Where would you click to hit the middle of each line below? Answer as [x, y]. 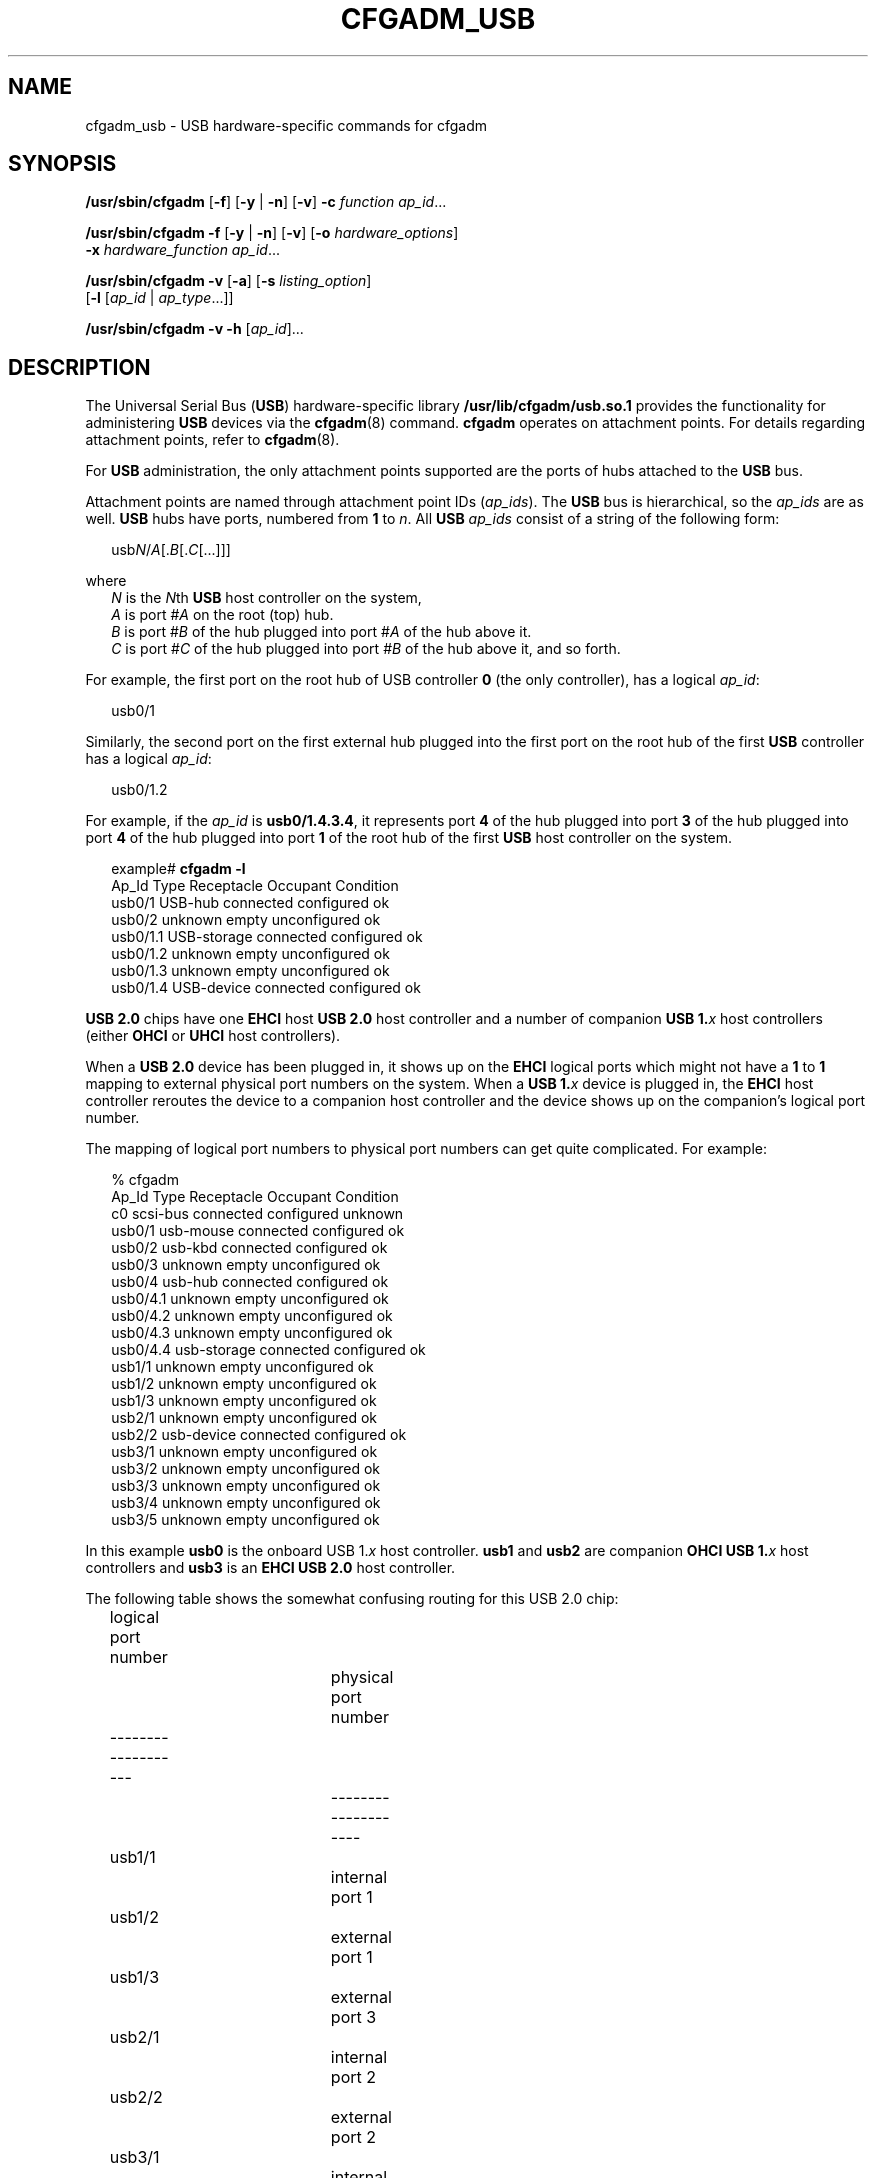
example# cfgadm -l [178, 869]
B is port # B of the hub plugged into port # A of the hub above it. [321, 632]
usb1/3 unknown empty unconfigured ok [244, 1401]
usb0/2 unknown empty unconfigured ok [246, 920]
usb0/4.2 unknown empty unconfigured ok [252, 1316]
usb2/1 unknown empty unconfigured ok [244, 1418]
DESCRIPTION [79, 367]
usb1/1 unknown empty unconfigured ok [242, 1367]
